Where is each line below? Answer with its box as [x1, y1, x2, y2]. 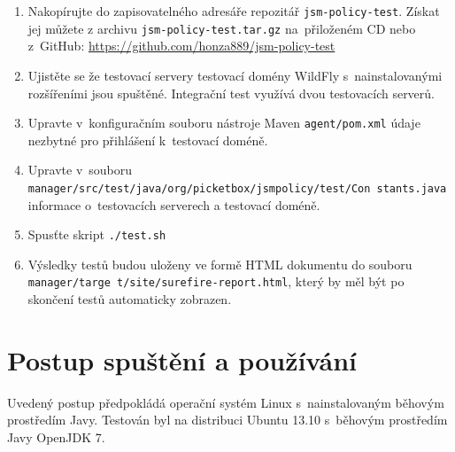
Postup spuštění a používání [7, 341, 358, 378]
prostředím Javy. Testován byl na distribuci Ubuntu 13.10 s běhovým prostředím [7, 410, 448, 429]
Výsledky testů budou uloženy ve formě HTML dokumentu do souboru [27, 254, 413, 273]
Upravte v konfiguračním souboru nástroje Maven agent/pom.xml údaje [27, 113, 420, 132]
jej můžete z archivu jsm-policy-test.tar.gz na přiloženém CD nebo [27, 19, 416, 37]
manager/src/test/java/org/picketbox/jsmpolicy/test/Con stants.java [27, 182, 447, 195]
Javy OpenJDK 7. [7, 428, 105, 446]
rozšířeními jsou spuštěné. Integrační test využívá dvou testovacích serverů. [27, 83, 435, 102]
